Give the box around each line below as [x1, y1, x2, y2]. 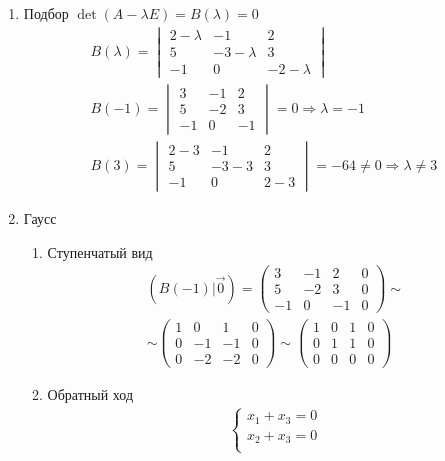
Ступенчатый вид [47, 241, 153, 262]
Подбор [23, 3, 69, 23]
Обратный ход [47, 383, 134, 404]
